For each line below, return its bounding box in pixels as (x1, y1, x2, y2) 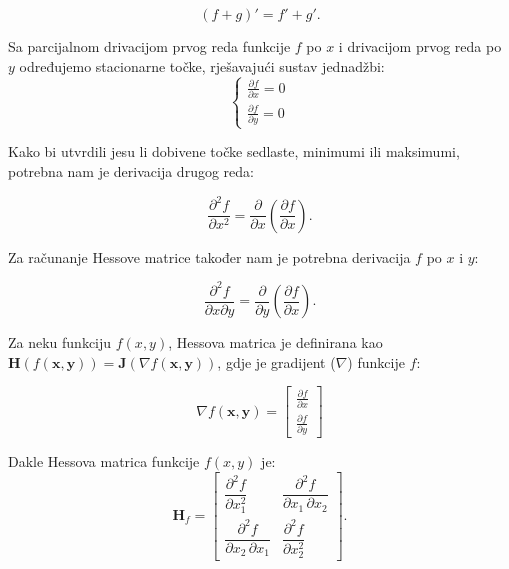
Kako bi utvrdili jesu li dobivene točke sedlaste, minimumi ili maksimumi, (8, 141, 460, 162)
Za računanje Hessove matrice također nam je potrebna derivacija (8, 246, 411, 267)
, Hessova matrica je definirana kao (168, 332, 383, 353)
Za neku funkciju (8, 332, 112, 353)
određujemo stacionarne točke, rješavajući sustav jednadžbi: (19, 55, 385, 76)
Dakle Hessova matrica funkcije (8, 451, 200, 472)
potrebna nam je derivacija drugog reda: (8, 161, 254, 181)
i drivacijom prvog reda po (338, 36, 502, 56)
